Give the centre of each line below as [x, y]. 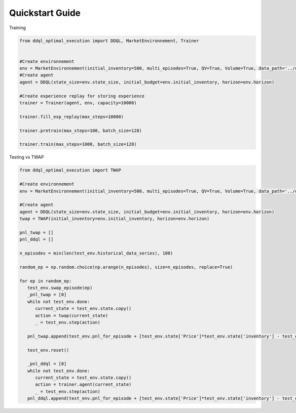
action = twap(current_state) [72, 315]
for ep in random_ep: [46, 281]
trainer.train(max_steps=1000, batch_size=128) [78, 144]
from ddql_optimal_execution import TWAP [70, 170]
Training [18, 28]
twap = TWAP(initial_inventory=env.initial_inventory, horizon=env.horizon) [114, 219]
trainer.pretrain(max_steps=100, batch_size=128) [81, 130]
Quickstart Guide [45, 13]
